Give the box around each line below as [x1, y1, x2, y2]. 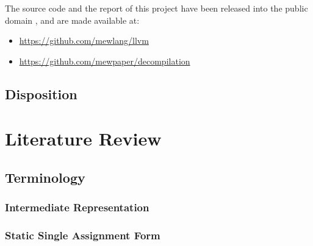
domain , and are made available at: [5, 13, 140, 26]
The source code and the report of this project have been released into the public [5, 2, 308, 14]
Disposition [5, 84, 77, 103]
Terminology [5, 167, 85, 186]
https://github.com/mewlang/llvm [19, 34, 149, 47]
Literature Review [5, 126, 162, 151]
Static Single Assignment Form [5, 228, 160, 243]
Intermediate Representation [5, 200, 149, 215]
